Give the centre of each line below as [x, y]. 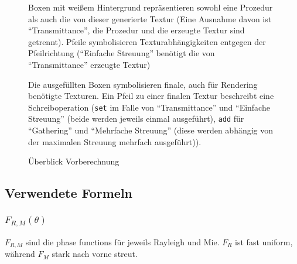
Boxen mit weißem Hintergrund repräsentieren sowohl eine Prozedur [151, 7]
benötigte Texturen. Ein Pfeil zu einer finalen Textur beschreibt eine [151, 96]
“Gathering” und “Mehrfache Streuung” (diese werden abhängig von [151, 130]
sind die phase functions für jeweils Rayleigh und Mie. [122, 242]
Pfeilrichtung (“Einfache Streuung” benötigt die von [122, 53]
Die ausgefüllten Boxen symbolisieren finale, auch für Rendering [143, 84]
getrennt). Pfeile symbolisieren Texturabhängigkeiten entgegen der [147, 41]
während [20, 254]
